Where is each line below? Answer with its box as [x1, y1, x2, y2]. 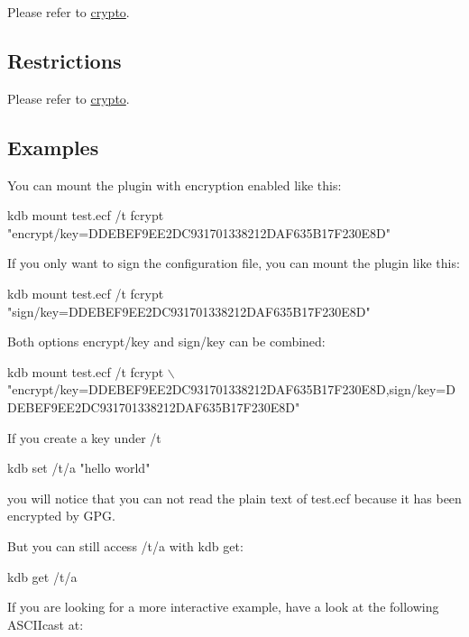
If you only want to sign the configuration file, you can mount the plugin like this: [7, 254, 460, 272]
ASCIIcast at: [7, 614, 84, 633]
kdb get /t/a [7, 567, 78, 586]
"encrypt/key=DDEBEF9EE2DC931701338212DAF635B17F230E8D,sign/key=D [7, 380, 455, 399]
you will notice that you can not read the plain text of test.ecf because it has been [7, 488, 462, 507]
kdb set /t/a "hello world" [7, 458, 151, 477]
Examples [7, 133, 99, 161]
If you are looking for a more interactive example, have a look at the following [7, 597, 439, 616]
